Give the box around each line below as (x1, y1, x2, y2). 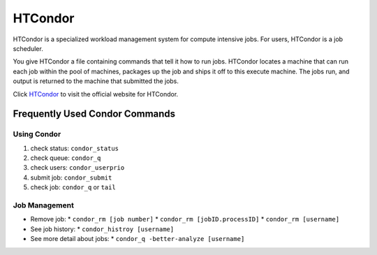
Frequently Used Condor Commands (13, 108, 176, 120)
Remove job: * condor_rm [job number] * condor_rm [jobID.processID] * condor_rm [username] (30, 215, 340, 224)
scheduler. (13, 44, 43, 52)
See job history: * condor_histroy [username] (30, 224, 175, 233)
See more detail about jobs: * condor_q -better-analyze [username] (30, 235, 245, 243)
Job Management (13, 200, 75, 210)
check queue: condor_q (30, 154, 101, 162)
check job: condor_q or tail (30, 183, 117, 191)
